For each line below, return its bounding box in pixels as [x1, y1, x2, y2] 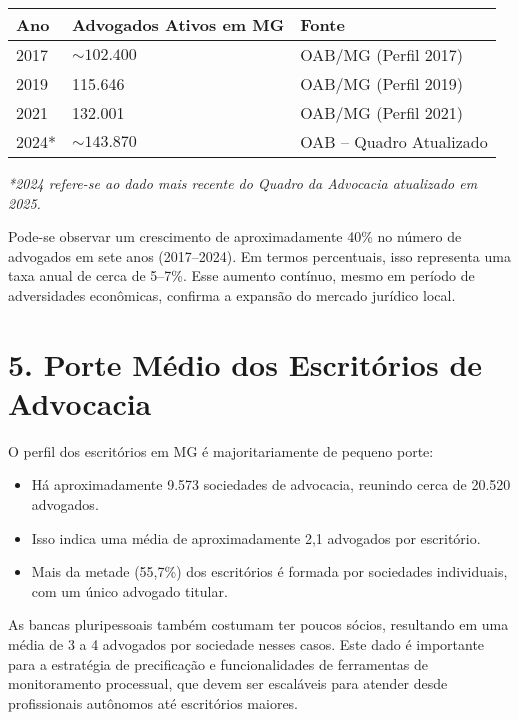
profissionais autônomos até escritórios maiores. [8, 692, 299, 713]
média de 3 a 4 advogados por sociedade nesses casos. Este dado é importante [8, 634, 485, 655]
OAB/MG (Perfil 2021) [300, 101, 464, 124]
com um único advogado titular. [31, 580, 228, 601]
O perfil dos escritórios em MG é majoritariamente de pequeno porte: [8, 440, 434, 461]
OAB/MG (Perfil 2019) [300, 72, 464, 95]
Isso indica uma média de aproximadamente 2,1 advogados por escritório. [31, 527, 481, 548]
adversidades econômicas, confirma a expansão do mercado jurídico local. [8, 284, 456, 305]
